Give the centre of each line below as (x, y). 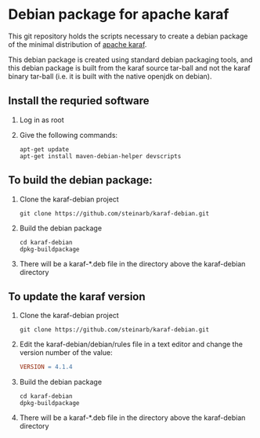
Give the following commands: (69, 135)
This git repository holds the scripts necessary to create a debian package (128, 36)
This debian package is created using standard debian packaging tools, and (130, 60)
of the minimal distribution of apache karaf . (78, 44)
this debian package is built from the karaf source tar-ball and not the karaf (129, 67)
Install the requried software (79, 101)
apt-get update (44, 149)
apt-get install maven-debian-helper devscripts (100, 156)
